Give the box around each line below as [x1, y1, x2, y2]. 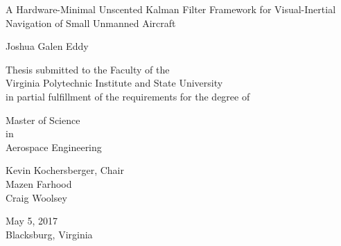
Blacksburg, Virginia [6, 227, 93, 241]
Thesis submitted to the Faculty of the [6, 62, 170, 76]
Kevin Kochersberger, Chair [6, 163, 124, 177]
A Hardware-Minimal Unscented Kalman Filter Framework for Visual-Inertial [6, 2, 336, 16]
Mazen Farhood [6, 176, 72, 191]
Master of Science [6, 112, 80, 127]
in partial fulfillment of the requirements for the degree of [6, 89, 250, 103]
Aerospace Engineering [6, 139, 102, 154]
